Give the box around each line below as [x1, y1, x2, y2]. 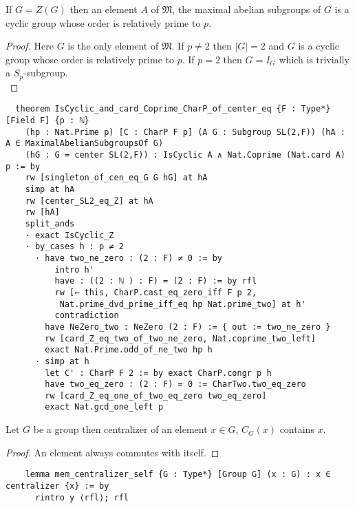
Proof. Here [6, 39, 54, 53]
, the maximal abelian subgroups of [172, 2, 321, 16]
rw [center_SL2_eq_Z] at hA [25, 195, 153, 206]
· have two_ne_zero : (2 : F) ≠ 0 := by [34, 253, 222, 263]
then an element [69, 2, 138, 16]
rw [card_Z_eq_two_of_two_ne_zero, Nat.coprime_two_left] [45, 333, 316, 343]
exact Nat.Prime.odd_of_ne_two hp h [45, 345, 213, 355]
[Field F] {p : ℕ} [6, 116, 89, 126]
